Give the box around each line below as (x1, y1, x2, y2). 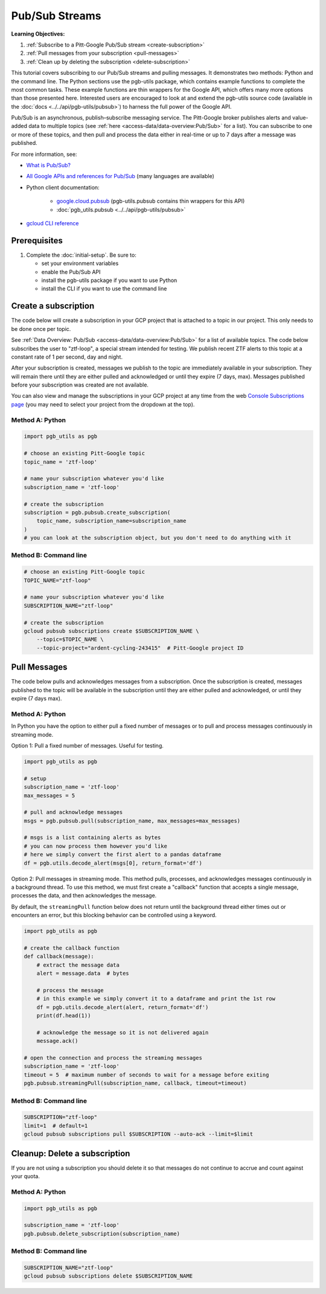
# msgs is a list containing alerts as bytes (24, 834, 161, 841)
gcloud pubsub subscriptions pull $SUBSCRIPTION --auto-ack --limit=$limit (24, 1131, 254, 1138)
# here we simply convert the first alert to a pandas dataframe (24, 851, 222, 858)
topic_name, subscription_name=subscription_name (36, 517, 187, 525)
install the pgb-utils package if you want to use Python (41, 277, 177, 284)
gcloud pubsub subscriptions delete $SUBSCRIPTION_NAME (24, 1273, 193, 1280)
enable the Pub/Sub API (41, 268, 101, 275)
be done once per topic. (11, 325, 71, 332)
